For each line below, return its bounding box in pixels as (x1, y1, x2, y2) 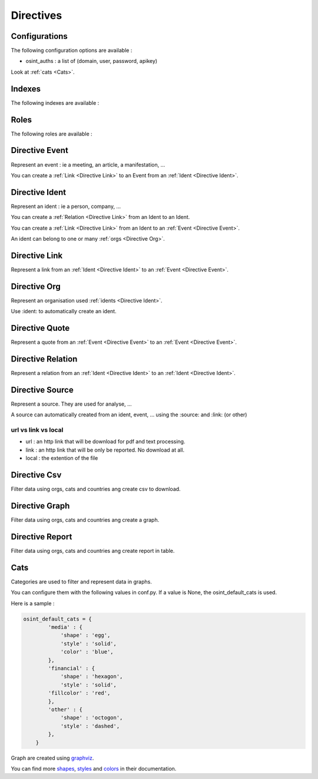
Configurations (11, 31, 68, 41)
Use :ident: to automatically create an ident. (11, 308, 117, 315)
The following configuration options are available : (11, 47, 132, 54)
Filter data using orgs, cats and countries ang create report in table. (11, 547, 175, 554)
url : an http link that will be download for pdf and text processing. (25, 438, 185, 445)
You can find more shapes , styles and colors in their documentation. (11, 765, 177, 772)
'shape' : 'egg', (60, 632, 111, 639)
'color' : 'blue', (60, 648, 114, 655)
